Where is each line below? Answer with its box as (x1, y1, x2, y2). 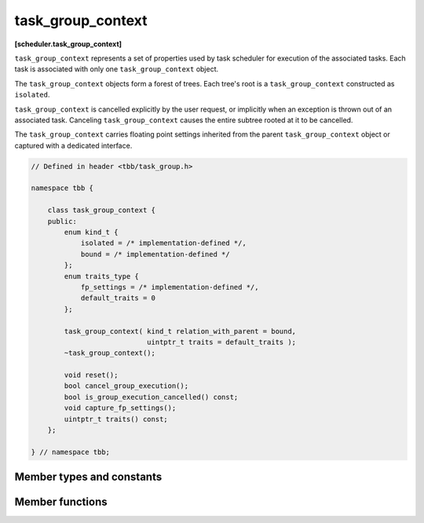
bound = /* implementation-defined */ (80, 250, 231, 258)
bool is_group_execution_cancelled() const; (64, 393, 239, 401)
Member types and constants (14, 470, 163, 484)
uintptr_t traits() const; (64, 415, 168, 423)
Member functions (14, 496, 108, 509)
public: (47, 217, 78, 225)
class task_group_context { (47, 206, 156, 215)
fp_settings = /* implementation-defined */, (80, 283, 259, 291)
